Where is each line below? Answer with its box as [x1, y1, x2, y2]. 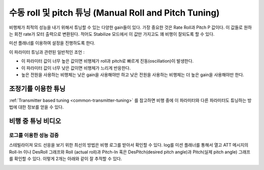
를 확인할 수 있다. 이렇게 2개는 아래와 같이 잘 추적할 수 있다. [9, 156, 122, 162]
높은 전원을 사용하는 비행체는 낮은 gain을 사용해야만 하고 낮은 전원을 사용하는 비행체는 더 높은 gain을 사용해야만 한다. [21, 71, 244, 78]
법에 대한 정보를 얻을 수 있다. [9, 104, 64, 110]
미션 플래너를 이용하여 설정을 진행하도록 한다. [9, 40, 95, 46]
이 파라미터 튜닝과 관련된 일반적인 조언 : [9, 49, 85, 55]
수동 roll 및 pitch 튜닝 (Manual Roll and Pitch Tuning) [9, 7, 220, 18]
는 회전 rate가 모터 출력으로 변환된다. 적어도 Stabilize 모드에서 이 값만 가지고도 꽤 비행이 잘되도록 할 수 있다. [9, 31, 215, 37]
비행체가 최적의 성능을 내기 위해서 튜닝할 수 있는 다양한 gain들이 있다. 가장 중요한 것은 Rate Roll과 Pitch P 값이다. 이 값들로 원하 [9, 24, 252, 30]
